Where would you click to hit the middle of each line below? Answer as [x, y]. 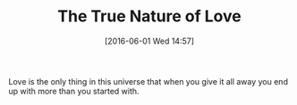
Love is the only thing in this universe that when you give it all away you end [148, 81]
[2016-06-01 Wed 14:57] [149, 41]
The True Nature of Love [149, 16]
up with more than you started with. [74, 91]
